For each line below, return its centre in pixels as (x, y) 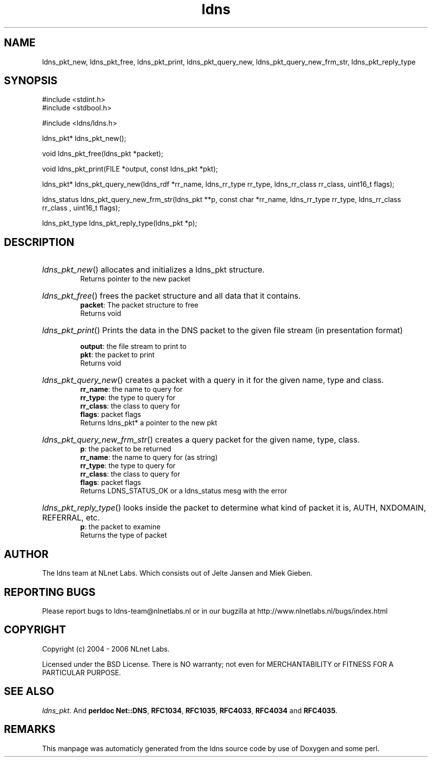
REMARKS (30, 729)
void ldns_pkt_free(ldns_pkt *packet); (103, 154)
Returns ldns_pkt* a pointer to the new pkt (149, 423)
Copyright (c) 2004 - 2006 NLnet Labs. (106, 649)
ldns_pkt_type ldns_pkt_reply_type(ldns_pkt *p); (120, 223)
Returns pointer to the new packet (135, 279)
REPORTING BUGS (50, 592)
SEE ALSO (29, 692)
